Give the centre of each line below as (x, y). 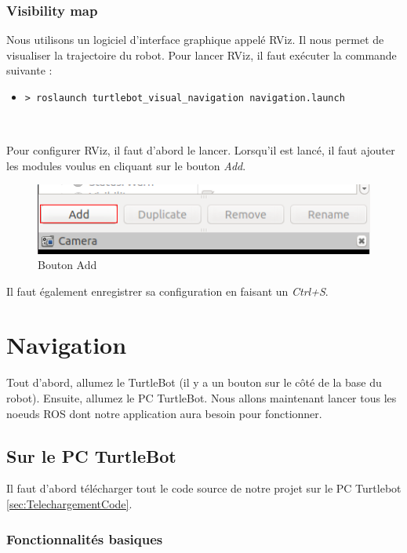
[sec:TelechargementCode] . (69, 503)
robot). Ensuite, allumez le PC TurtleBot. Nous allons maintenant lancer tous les (202, 398)
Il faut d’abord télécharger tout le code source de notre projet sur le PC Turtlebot (204, 488)
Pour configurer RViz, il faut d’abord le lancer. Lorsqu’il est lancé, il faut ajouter (201, 150)
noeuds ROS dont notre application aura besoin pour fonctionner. (164, 413)
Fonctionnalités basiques (85, 538)
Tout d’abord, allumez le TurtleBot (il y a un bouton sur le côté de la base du (194, 382)
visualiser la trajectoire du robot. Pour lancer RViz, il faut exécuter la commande (202, 55)
